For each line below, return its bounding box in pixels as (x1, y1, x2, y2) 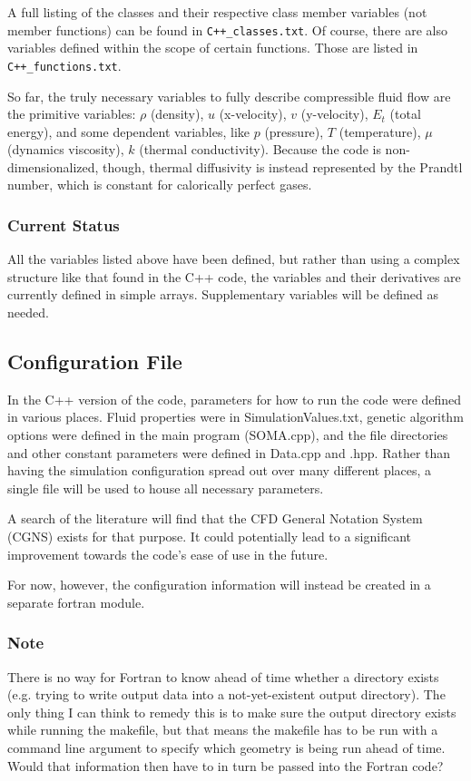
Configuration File (7, 347, 182, 376)
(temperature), (339, 122, 421, 141)
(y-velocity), (300, 104, 368, 123)
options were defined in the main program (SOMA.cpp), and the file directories (7, 425, 448, 444)
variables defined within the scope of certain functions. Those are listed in (7, 38, 418, 57)
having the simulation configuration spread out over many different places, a (7, 461, 432, 480)
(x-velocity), (219, 104, 287, 123)
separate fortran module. (7, 592, 145, 611)
